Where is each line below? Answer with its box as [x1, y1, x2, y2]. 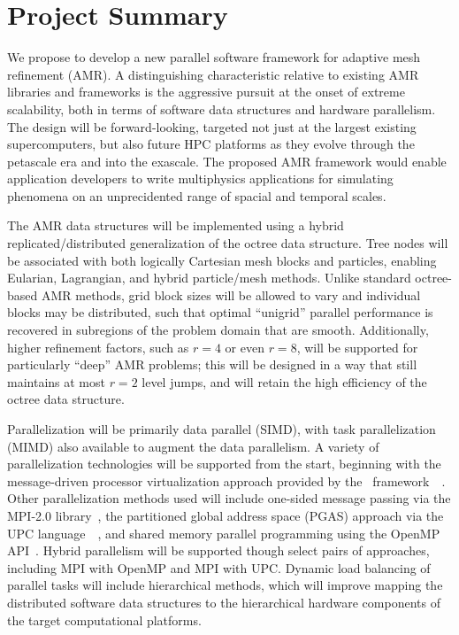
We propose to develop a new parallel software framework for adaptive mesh [7, 48, 421, 66]
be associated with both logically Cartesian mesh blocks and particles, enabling [7, 251, 437, 269]
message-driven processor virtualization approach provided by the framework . [7, 471, 446, 490]
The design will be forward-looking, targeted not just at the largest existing [7, 117, 417, 136]
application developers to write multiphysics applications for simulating [7, 169, 394, 188]
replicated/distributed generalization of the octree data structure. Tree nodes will [7, 234, 448, 252]
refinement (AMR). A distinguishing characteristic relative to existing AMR [7, 65, 419, 83]
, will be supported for [296, 337, 418, 356]
